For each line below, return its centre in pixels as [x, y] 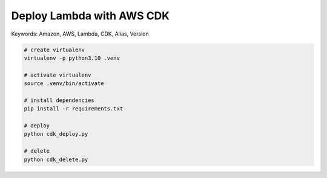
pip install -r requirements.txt [74, 109]
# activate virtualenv [58, 75]
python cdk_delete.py [56, 159]
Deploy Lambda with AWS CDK [90, 16]
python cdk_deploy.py [56, 134]
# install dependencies [59, 100]
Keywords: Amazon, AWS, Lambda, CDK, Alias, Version [80, 34]
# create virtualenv [54, 49]
